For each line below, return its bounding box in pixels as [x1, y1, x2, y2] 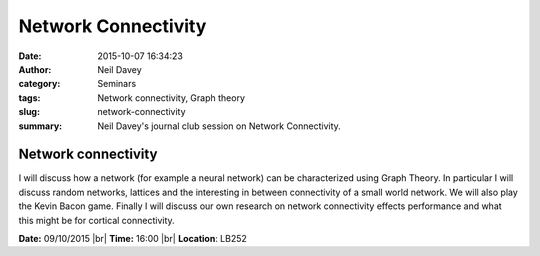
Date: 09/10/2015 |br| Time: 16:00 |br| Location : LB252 [18, 232, 247, 244]
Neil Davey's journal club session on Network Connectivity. [97, 120, 342, 132]
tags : [18, 91, 41, 104]
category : [18, 78, 61, 90]
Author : [18, 63, 52, 75]
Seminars [97, 78, 137, 90]
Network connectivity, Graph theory [97, 91, 245, 104]
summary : [18, 120, 63, 132]
